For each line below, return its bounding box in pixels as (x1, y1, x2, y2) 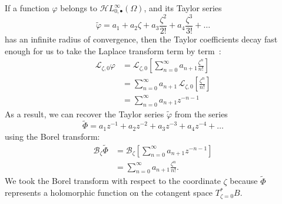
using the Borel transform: (5, 130, 100, 142)
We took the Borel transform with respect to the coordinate (5, 175, 221, 187)
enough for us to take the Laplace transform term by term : (5, 44, 221, 57)
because (230, 175, 258, 187)
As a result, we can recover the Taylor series (5, 107, 164, 120)
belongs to (60, 2, 98, 14)
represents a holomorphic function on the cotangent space (5, 186, 213, 199)
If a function (5, 2, 49, 14)
